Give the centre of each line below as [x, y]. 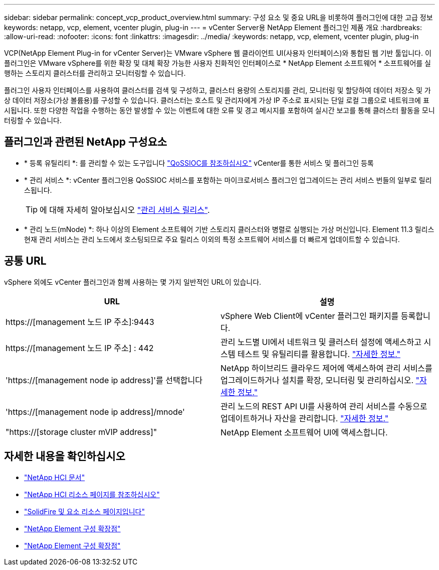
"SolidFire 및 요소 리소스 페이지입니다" [84, 511]
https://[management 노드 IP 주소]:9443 [80, 322]
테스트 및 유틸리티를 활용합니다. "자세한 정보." [319, 354]
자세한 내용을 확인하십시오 [65, 457]
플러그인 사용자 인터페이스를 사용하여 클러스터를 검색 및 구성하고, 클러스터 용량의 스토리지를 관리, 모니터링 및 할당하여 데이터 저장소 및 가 [217, 90]
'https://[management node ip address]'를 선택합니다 [104, 380]
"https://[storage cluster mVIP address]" [81, 432]
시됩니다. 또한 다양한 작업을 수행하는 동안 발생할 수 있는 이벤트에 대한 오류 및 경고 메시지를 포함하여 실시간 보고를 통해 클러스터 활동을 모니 [220, 110]
